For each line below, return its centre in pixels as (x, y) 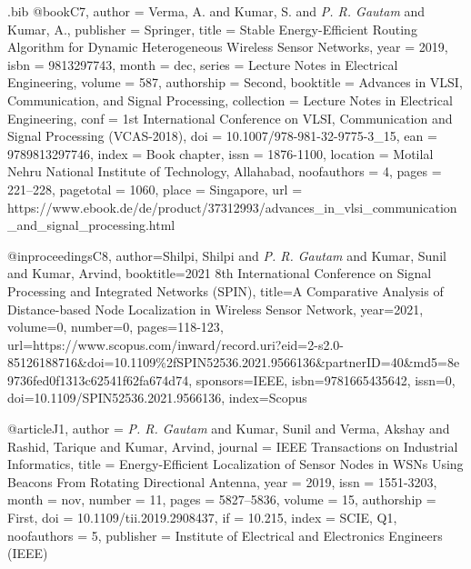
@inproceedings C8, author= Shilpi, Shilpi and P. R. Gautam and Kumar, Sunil (227, 255)
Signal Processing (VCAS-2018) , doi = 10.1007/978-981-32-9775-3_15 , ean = (222, 136)
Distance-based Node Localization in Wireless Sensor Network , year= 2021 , (215, 309)
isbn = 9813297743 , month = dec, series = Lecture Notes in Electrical (203, 64)
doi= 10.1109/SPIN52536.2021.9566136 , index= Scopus (157, 398)
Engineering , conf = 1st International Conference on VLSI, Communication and (230, 118)
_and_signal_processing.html (91, 225)
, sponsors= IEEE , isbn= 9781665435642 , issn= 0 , (322, 379)
